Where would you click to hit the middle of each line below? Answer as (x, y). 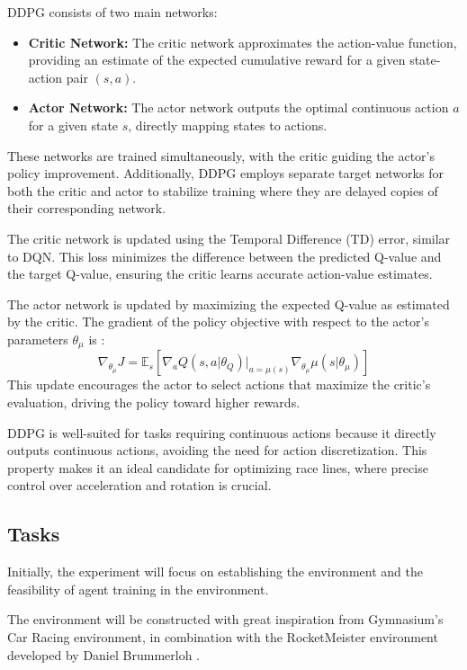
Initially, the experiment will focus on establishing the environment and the (215, 572)
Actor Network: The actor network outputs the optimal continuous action (238, 107)
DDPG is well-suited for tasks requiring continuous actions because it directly (222, 432)
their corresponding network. (87, 208)
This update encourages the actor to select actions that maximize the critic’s (219, 384)
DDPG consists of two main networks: (112, 12)
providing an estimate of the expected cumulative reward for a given (217, 60)
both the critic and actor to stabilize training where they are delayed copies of (223, 190)
